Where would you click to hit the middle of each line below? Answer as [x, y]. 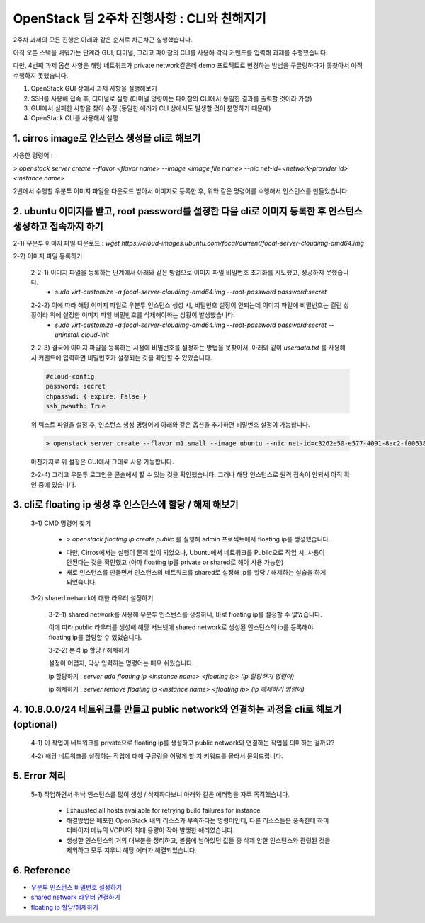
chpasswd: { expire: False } [96, 396]
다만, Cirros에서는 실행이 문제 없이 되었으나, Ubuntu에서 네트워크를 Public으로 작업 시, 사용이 [195, 552]
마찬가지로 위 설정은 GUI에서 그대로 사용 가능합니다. [102, 461]
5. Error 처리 [40, 776]
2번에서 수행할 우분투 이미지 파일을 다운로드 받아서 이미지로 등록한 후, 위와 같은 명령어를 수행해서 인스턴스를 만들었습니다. [181, 191]
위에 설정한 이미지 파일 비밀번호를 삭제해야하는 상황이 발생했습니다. [142, 315]
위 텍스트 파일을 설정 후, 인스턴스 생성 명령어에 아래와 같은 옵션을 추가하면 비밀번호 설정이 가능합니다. [170, 424]
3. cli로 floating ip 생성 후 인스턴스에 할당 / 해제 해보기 [126, 505]
